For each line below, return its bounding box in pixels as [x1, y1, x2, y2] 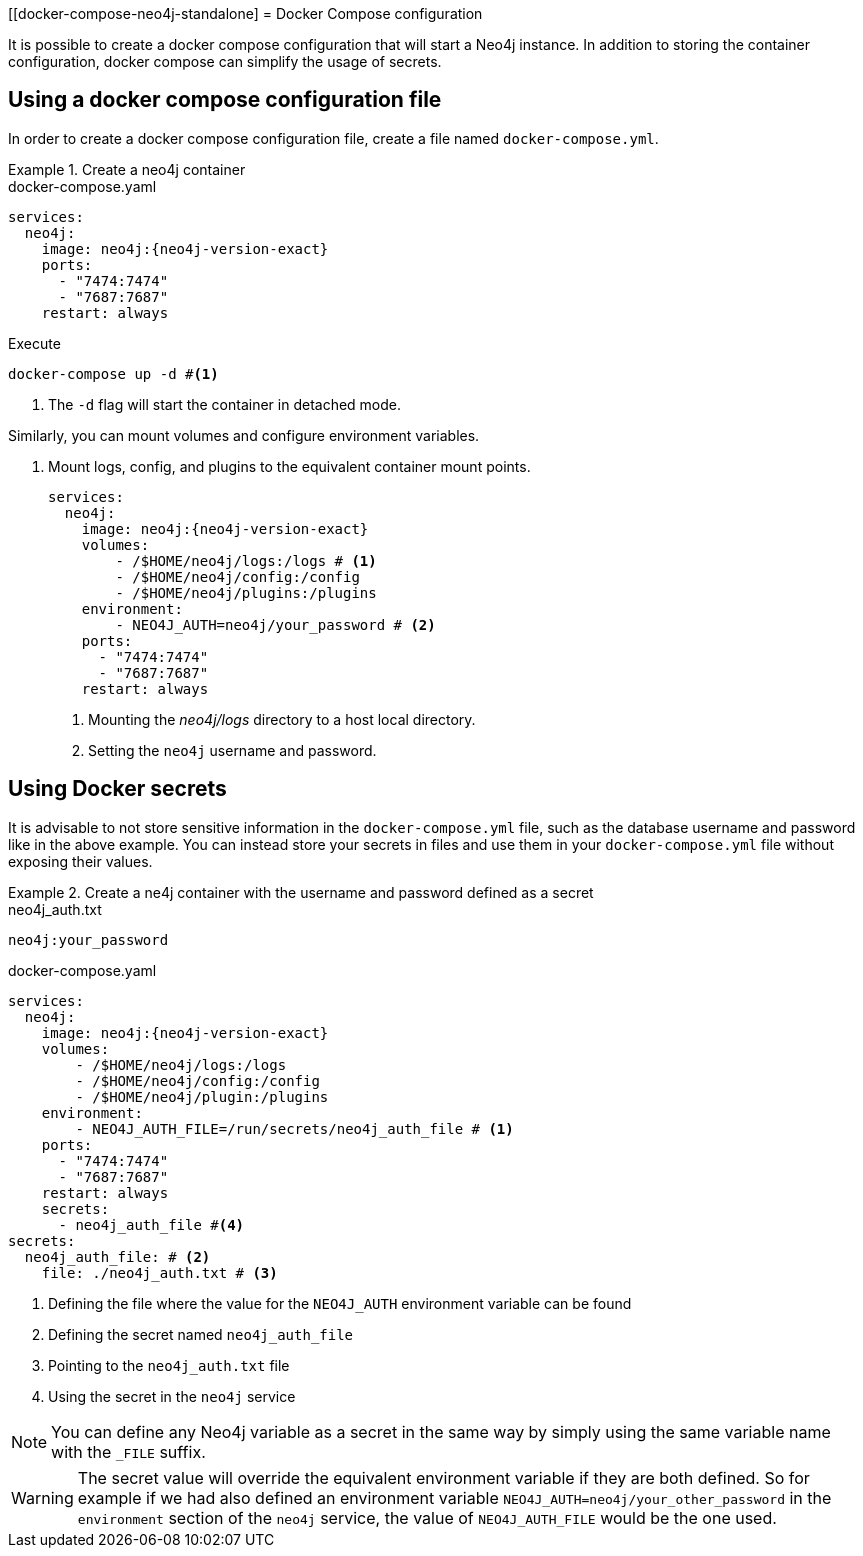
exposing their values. [8, 852, 153, 870]
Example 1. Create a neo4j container [8, 160, 246, 178]
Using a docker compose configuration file [8, 87, 442, 113]
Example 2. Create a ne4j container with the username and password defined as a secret [8, 883, 594, 901]
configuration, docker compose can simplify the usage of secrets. [8, 53, 442, 70]
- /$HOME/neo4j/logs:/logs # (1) [115, 552, 377, 569]
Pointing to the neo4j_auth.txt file [48, 1356, 290, 1374]
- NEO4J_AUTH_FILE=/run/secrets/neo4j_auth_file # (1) [75, 1120, 514, 1137]
